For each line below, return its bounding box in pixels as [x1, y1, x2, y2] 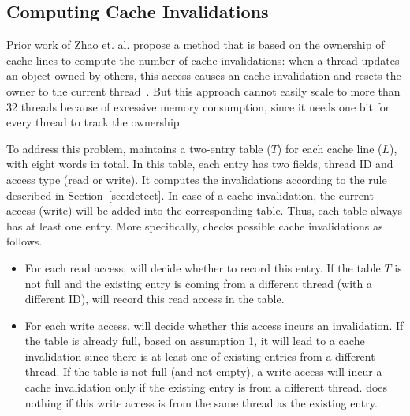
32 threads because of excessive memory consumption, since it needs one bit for [6, 98, 390, 114]
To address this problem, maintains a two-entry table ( [6, 140, 271, 156]
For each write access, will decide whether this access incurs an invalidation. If [24, 317, 404, 333]
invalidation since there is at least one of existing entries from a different [24, 347, 375, 364]
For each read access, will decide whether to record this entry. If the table [24, 259, 381, 275]
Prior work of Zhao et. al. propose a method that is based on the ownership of [6, 36, 385, 53]
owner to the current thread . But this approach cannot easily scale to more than [6, 82, 401, 99]
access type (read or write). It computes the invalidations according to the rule [6, 171, 387, 187]
